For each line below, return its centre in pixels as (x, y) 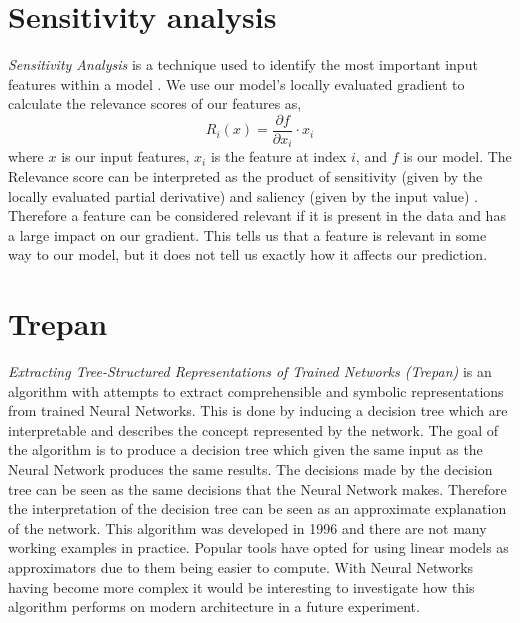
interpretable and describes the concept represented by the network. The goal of (253, 429)
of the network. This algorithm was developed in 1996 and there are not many (247, 527)
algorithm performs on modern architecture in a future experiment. (214, 606)
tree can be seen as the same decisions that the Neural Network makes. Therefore (257, 488)
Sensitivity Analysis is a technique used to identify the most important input (243, 64)
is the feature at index (278, 156)
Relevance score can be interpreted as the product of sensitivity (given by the (245, 176)
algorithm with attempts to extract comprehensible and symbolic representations (256, 390)
